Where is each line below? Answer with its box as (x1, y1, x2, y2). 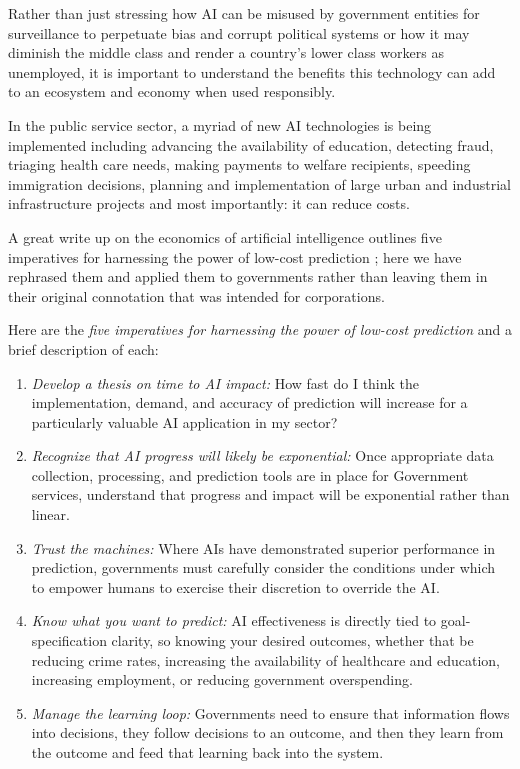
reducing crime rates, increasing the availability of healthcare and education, (31, 649, 500, 670)
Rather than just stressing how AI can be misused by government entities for (8, 3, 480, 23)
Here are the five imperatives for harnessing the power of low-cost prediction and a (8, 319, 512, 340)
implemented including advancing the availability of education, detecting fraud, (8, 134, 494, 155)
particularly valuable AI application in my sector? (31, 411, 338, 432)
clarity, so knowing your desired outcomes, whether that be (111, 630, 474, 651)
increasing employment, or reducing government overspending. (31, 669, 413, 690)
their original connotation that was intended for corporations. (8, 285, 385, 306)
